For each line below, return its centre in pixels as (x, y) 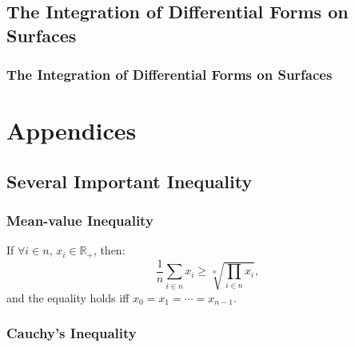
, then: (109, 250)
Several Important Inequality (130, 181)
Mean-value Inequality (80, 221)
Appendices (72, 130)
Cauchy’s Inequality (72, 333)
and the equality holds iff (68, 297)
